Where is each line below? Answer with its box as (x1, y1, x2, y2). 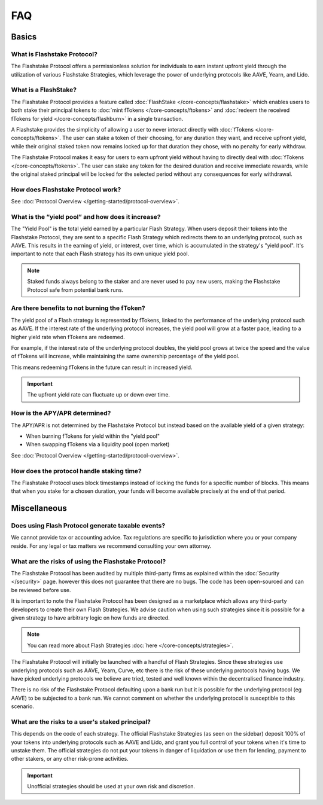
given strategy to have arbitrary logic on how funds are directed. (11, 614, 170, 621)
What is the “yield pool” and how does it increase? (11, 212, 161, 221)
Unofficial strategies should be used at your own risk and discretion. (27, 783, 196, 790)
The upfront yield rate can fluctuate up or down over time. (27, 391, 170, 398)
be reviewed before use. (11, 586, 71, 593)
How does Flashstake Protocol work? (11, 185, 121, 194)
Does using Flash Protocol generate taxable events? (11, 522, 166, 530)
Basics (11, 32, 37, 42)
